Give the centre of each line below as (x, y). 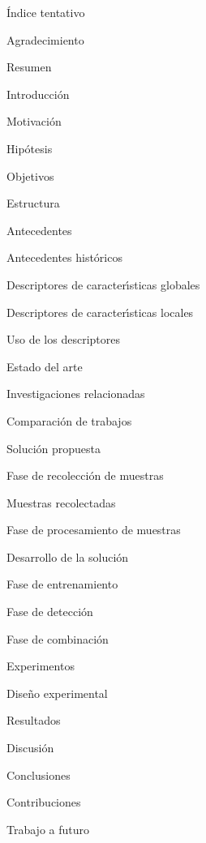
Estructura (33, 203)
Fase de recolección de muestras (85, 475)
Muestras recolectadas (61, 502)
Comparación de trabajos (69, 420)
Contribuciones (44, 802)
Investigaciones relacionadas (76, 394)
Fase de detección (50, 612)
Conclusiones (39, 775)
